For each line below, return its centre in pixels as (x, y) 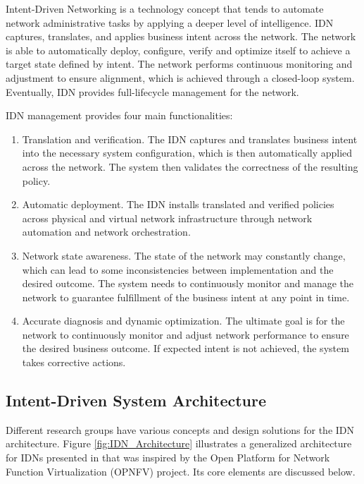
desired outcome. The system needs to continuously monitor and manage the (188, 283)
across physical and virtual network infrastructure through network (167, 218)
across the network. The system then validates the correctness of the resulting (190, 166)
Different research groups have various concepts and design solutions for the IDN (180, 429)
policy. (36, 180)
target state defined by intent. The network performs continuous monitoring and (179, 64)
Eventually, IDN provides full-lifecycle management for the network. (152, 91)
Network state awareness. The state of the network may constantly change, (184, 255)
